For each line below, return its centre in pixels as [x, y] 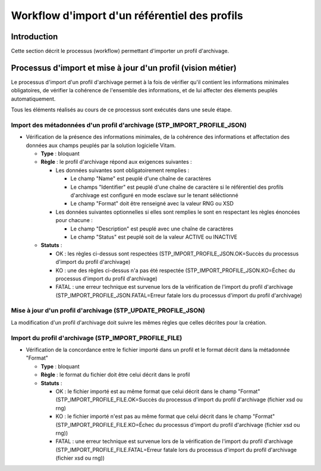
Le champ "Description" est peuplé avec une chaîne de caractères [152, 229]
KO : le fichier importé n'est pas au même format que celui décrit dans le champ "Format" [165, 416]
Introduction [34, 37]
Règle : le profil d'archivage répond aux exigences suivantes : [117, 162]
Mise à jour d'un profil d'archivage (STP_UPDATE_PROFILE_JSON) [108, 311]
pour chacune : [74, 220]
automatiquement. [33, 99]
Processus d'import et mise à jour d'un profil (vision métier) [124, 68]
